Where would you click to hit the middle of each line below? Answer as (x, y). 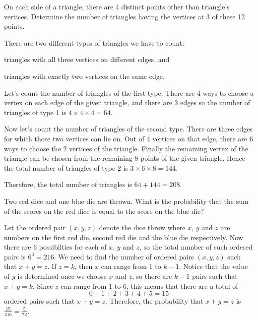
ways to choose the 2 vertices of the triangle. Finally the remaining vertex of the (126, 148)
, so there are (152, 276)
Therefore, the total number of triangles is (68, 184)
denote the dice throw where (142, 227)
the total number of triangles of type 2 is (66, 167)
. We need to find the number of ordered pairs (124, 256)
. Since (43, 286)
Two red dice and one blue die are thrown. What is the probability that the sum (126, 201)
